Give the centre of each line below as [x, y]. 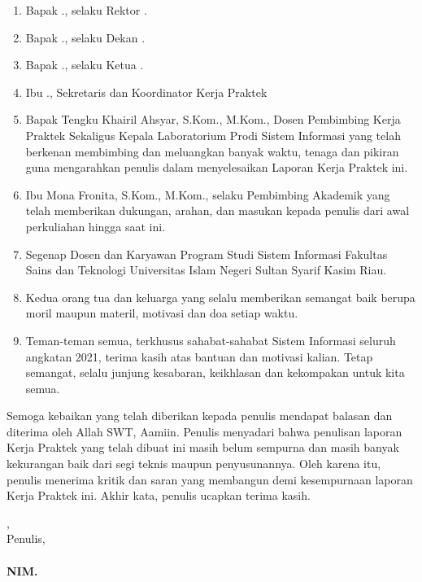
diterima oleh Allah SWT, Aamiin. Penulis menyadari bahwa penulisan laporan [204, 431]
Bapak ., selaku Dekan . [85, 37]
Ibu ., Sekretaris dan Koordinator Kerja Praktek [146, 92]
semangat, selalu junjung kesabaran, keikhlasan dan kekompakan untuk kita [215, 372]
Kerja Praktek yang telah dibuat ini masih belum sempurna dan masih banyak [203, 447]
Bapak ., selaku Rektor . [86, 10]
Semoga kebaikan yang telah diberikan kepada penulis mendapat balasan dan [200, 416]
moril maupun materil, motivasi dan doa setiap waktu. [162, 313]
